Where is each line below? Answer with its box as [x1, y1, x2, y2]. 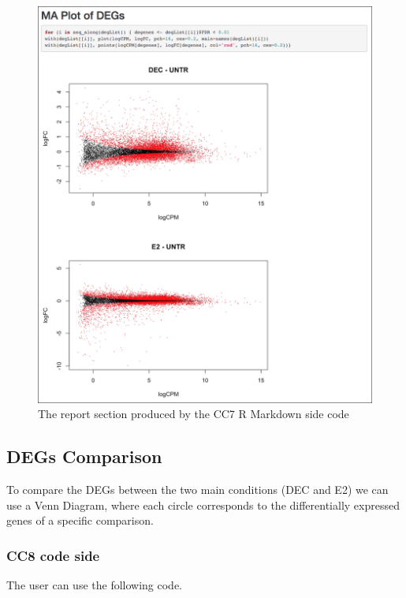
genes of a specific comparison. [6, 512, 154, 529]
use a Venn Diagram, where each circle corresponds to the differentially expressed [6, 496, 400, 513]
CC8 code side [6, 545, 100, 565]
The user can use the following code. [6, 576, 183, 592]
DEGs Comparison [6, 444, 162, 469]
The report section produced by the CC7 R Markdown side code [38, 406, 349, 422]
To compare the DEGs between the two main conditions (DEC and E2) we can [6, 480, 389, 497]
